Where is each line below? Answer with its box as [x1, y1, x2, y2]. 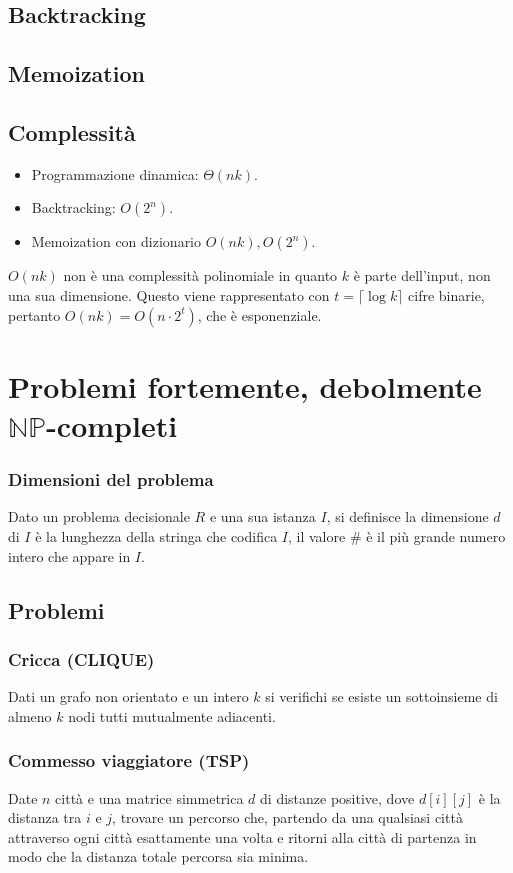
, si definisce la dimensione [326, 506, 489, 527]
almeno [8, 705, 52, 726]
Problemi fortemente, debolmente [8, 365, 482, 406]
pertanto [8, 304, 61, 325]
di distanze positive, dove [260, 787, 415, 808]
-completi [46, 404, 178, 445]
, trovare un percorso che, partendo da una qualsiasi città [112, 807, 463, 828]
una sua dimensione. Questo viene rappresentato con [8, 284, 330, 305]
